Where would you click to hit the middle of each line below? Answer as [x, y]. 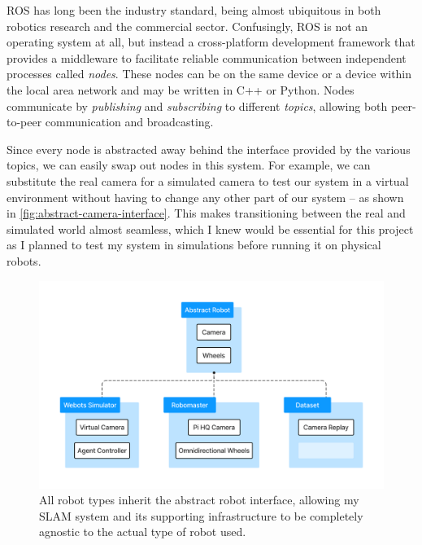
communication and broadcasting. [129, 122]
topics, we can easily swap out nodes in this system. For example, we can [189, 165]
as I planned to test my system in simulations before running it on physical [194, 245]
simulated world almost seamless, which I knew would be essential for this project [210, 229]
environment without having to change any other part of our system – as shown [205, 197]
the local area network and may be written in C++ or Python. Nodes [181, 89]
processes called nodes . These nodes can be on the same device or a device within [209, 74]
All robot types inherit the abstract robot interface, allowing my [199, 500]
